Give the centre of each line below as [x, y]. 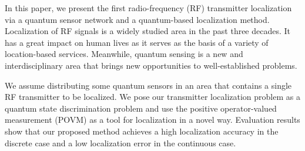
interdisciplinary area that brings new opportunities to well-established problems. [151, 65]
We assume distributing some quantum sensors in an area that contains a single [148, 85]
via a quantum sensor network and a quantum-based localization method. [137, 19]
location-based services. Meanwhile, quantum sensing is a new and [124, 54]
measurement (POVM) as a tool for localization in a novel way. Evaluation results [152, 120]
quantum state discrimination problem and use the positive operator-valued [141, 108]
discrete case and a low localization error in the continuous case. [120, 142]
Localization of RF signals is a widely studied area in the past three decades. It [148, 31]
